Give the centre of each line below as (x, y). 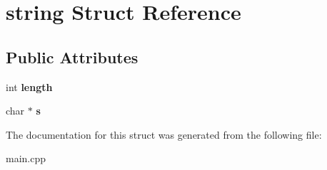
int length (29, 86)
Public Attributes (72, 57)
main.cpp (26, 158)
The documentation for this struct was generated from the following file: (164, 134)
